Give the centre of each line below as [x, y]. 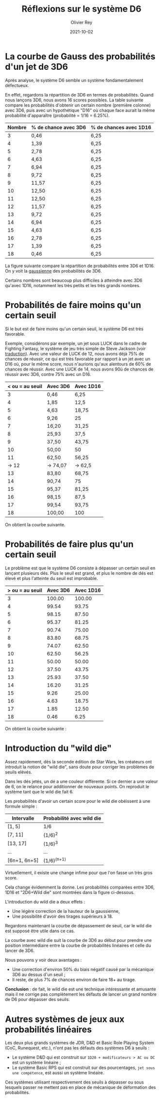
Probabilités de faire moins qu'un [73, 305]
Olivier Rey [81, 22]
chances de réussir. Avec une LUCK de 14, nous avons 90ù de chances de [79, 369]
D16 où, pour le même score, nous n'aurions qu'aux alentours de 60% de [78, 364]
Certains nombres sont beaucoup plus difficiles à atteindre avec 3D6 [74, 280]
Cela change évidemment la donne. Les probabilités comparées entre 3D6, [80, 887]
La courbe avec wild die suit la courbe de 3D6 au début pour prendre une [78, 940]
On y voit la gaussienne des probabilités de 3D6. [53, 271]
